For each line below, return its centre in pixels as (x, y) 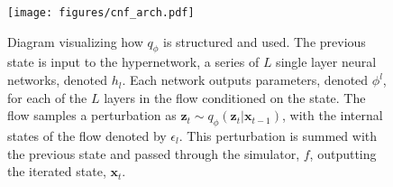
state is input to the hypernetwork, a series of (133, 62)
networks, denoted (57, 80)
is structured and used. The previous (265, 41)
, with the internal (333, 115)
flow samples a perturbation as (92, 115)
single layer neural (326, 62)
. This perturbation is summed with (278, 136)
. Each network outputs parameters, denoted (245, 80)
